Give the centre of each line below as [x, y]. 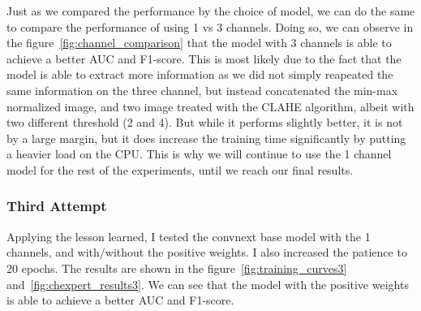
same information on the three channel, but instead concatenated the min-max [202, 90]
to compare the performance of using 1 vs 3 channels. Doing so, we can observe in [210, 26]
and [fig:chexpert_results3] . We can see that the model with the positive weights [208, 284]
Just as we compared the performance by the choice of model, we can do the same [211, 11]
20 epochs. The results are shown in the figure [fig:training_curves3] [177, 268]
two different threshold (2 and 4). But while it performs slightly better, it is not [205, 122]
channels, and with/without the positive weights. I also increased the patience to [207, 252]
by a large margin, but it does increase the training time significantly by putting [206, 138]
